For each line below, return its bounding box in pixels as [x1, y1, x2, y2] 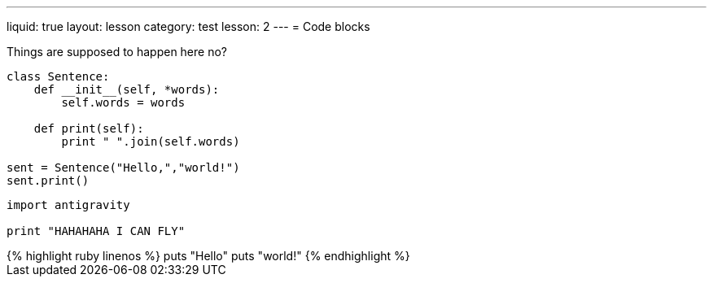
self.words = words [61, 96, 186, 109]
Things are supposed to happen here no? [7, 45, 227, 59]
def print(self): [33, 122, 144, 135]
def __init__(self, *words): [33, 83, 220, 96]
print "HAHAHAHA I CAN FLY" [7, 224, 186, 237]
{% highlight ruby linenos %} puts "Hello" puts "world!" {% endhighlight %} [7, 249, 410, 263]
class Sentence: [7, 70, 110, 83]
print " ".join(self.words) [61, 135, 240, 148]
